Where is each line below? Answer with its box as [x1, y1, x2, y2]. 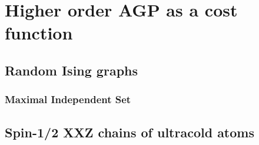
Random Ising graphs [5, 61, 138, 79]
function [5, 21, 73, 45]
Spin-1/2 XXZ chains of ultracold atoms [5, 123, 254, 141]
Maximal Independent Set [5, 92, 131, 107]
